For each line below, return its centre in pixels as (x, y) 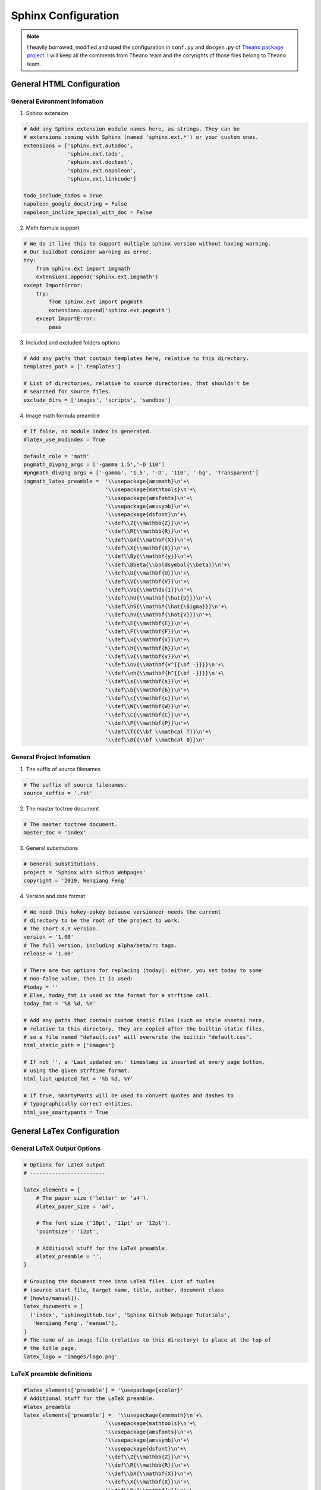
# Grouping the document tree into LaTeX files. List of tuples (119, 1282)
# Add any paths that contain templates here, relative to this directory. (136, 358)
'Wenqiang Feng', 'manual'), (75, 1323)
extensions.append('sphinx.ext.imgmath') (97, 277)
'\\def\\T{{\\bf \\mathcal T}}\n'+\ (158, 731)
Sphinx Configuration (65, 15)
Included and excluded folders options (73, 342)
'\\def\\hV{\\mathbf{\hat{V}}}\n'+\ (158, 615)
